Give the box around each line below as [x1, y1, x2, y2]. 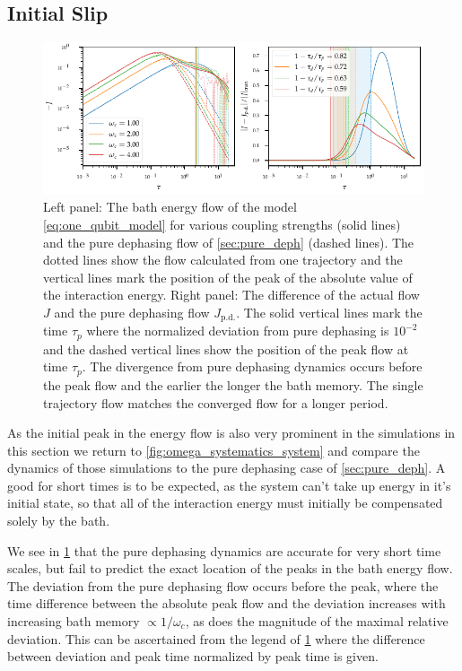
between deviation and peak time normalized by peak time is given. [7, 647, 379, 666]
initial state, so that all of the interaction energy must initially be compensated [7, 493, 443, 512]
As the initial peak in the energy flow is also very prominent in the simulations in [7, 423, 456, 442]
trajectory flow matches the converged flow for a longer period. [43, 393, 388, 412]
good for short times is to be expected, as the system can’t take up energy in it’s [7, 475, 451, 494]
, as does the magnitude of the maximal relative [185, 612, 449, 631]
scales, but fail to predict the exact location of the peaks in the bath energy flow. [7, 559, 453, 578]
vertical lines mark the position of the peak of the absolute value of [43, 267, 413, 286]
